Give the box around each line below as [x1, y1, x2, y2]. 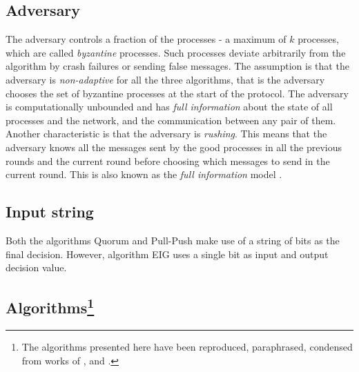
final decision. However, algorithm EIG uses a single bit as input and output [6, 246, 329, 261]
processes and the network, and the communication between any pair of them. [6, 112, 336, 127]
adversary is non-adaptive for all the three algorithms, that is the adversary [6, 72, 325, 86]
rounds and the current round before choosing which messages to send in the [6, 153, 330, 168]
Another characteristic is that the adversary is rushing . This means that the [6, 126, 327, 141]
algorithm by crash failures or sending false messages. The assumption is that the [6, 59, 349, 73]
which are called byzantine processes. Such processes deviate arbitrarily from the [6, 45, 346, 59]
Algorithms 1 [6, 294, 95, 318]
